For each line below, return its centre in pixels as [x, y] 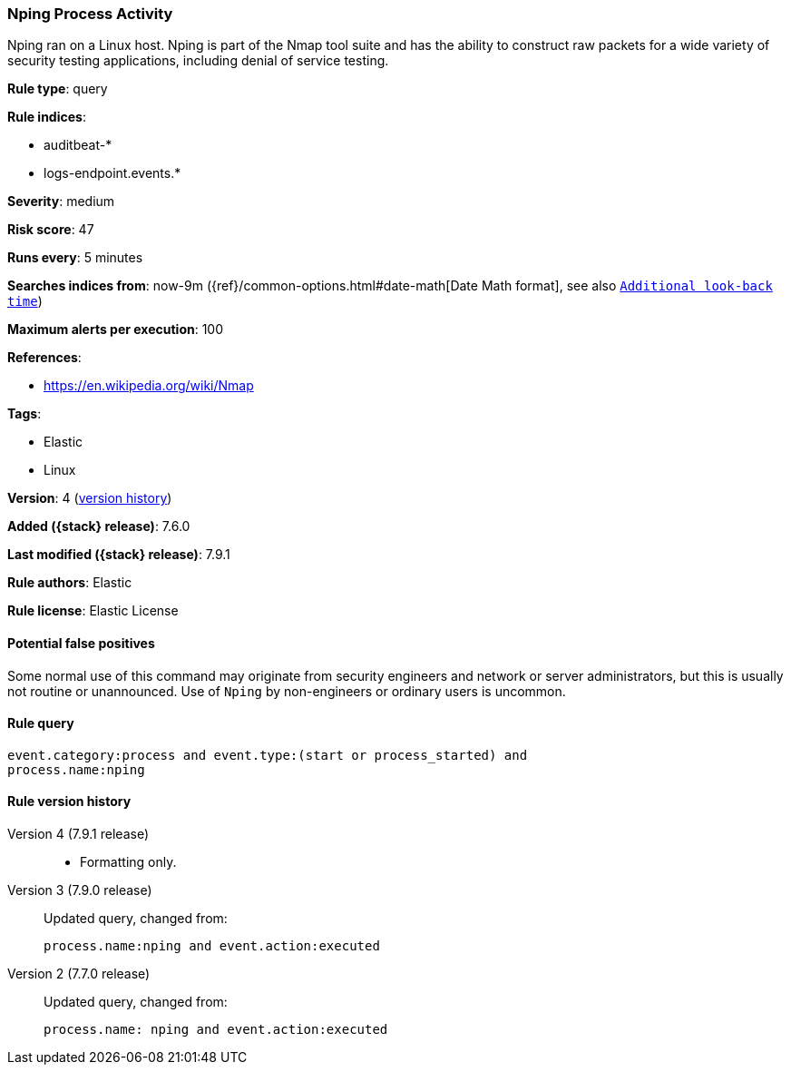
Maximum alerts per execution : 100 [116, 329]
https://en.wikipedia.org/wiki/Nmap [149, 386]
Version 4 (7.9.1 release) [78, 834]
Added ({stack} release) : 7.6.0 [99, 526]
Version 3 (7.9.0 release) [80, 890]
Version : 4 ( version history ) [90, 498]
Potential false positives [81, 643]
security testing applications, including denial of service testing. [198, 61]
